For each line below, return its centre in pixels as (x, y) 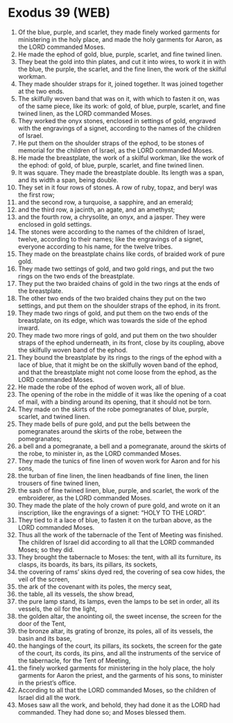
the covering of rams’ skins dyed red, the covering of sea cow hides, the (121, 571)
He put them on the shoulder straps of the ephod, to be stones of (111, 143)
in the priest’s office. (47, 683)
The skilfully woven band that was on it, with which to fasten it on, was (119, 98)
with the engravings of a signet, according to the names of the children (119, 128)
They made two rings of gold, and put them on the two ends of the (113, 313)
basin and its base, (45, 638)
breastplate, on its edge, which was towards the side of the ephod (112, 320)
